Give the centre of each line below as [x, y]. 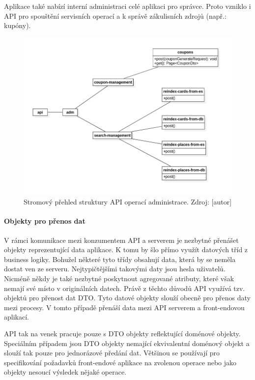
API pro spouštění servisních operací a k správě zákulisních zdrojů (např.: [115, 15]
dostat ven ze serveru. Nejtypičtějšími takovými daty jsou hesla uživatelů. [115, 269]
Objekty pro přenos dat [45, 221]
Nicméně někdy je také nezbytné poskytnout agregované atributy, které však [119, 278]
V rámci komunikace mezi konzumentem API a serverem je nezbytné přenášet [121, 240]
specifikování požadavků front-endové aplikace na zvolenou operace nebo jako [120, 362]
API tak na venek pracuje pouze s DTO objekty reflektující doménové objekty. [122, 333]
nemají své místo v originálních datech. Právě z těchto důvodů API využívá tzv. [125, 288]
